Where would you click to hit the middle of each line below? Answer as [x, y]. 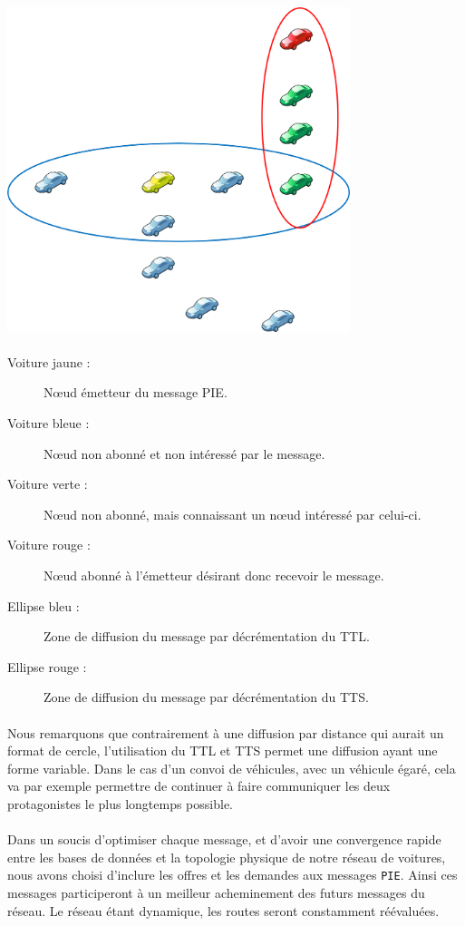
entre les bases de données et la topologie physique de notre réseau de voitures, [227, 857]
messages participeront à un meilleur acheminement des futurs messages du [216, 892]
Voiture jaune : [49, 361]
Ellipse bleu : [44, 605]
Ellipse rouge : [47, 666]
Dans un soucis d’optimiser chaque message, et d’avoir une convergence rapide [224, 839]
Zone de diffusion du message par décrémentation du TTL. [207, 636]
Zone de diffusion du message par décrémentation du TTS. [206, 697]
